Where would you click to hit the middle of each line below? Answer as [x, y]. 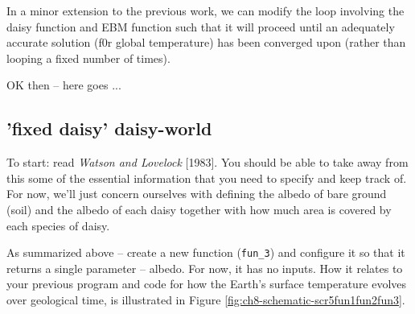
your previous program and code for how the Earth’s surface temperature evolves [207, 284]
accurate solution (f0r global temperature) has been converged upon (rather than [206, 42]
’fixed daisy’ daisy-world [109, 128]
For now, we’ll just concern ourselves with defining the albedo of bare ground [197, 194]
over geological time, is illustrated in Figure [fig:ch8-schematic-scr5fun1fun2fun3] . [206, 299]
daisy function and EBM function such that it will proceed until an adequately [201, 26]
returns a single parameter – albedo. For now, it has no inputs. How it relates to [205, 268]
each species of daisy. [58, 225]
